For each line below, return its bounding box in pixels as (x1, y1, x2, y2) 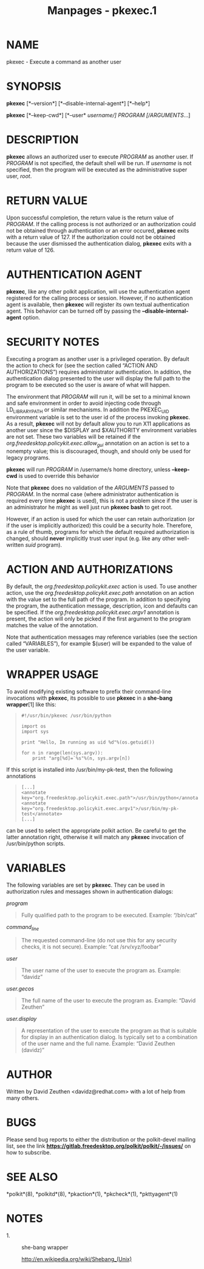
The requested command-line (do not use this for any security (21, 936, 177, 944)
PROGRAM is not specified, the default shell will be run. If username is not (6, 159, 192, 166)
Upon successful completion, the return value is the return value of (6, 214, 174, 221)
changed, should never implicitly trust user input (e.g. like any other (6, 535, 176, 542)
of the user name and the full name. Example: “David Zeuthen (21, 1040, 175, 1047)
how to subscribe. (6, 1148, 52, 1156)
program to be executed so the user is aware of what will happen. (6, 381, 171, 388)
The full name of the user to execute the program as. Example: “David (21, 997, 196, 1004)
